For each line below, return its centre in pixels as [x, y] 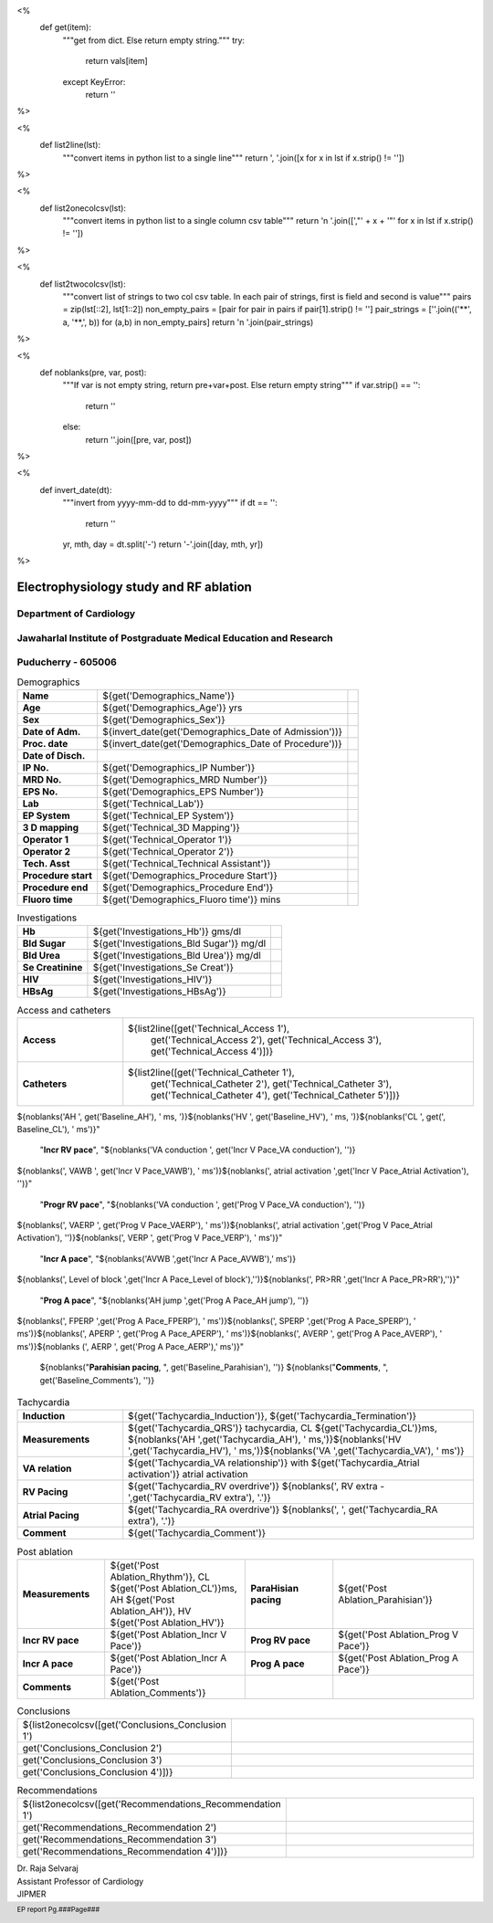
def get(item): [65, 27]
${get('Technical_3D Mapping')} [171, 827]
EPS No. [40, 792]
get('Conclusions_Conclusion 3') [93, 1760]
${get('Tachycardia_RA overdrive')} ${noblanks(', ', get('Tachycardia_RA [283, 1509]
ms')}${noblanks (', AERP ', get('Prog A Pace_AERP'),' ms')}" [131, 1346]
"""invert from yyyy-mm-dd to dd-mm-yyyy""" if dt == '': [170, 503]
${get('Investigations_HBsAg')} [160, 992]
